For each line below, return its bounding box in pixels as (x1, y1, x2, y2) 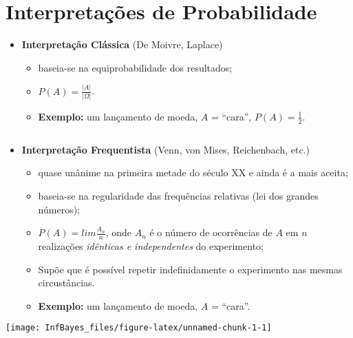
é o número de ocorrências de (149, 225, 272, 240)
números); (38, 202, 80, 216)
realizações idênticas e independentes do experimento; (38, 238, 264, 253)
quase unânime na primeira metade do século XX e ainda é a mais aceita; (38, 165, 348, 180)
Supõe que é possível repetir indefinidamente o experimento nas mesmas (38, 262, 343, 276)
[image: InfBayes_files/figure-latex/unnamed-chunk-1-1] (6, 323, 272, 333)
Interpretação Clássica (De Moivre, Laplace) (21, 37, 223, 52)
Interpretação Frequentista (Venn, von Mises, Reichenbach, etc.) (21, 142, 310, 156)
